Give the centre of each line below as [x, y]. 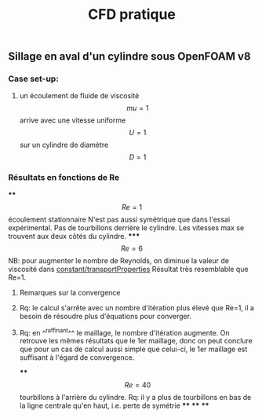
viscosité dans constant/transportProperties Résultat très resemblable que [128, 269]
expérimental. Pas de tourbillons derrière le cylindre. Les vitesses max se [126, 227]
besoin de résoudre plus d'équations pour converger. [106, 316]
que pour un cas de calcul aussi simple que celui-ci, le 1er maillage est [133, 349]
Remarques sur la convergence [70, 292]
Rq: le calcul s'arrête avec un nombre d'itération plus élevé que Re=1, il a [137, 307]
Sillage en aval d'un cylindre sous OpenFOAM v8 [129, 57]
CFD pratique [132, 15]
